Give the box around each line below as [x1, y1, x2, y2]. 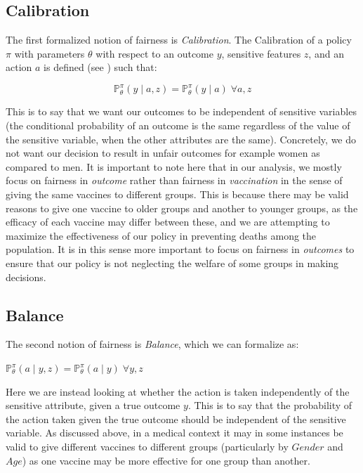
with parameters [14, 46, 85, 60]
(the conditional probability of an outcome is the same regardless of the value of [6, 118, 350, 133]
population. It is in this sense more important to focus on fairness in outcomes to [6, 242, 355, 257]
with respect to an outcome [95, 46, 213, 60]
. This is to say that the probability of [187, 398, 352, 413]
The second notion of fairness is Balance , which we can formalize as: [6, 337, 299, 351]
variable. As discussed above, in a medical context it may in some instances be [6, 425, 343, 440]
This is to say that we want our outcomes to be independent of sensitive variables [6, 104, 357, 119]
